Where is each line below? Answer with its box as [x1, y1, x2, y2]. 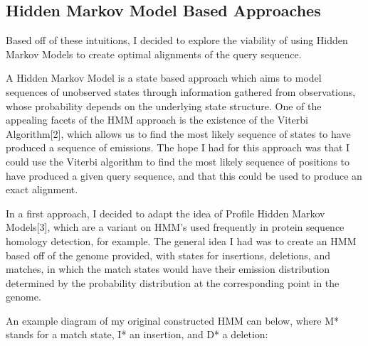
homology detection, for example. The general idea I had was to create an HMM [6, 233, 357, 248]
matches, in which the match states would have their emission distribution [6, 261, 330, 276]
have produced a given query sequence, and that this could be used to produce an [6, 168, 362, 183]
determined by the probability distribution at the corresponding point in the [6, 275, 340, 290]
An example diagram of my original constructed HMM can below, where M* [6, 313, 340, 328]
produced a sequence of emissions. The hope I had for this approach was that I [6, 140, 350, 155]
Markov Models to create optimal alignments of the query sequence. [6, 46, 302, 61]
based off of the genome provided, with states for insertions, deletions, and [6, 247, 330, 262]
